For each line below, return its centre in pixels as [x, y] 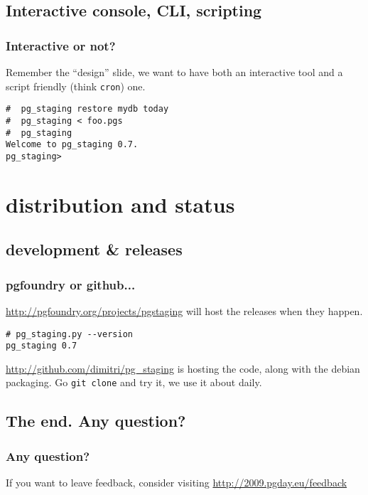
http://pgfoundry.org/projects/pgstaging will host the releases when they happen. [184, 310]
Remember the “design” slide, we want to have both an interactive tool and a [174, 72]
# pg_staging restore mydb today [87, 109]
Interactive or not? [61, 45]
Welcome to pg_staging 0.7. [72, 145]
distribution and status [120, 204]
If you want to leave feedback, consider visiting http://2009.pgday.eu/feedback [177, 483]
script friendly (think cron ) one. [76, 86]
